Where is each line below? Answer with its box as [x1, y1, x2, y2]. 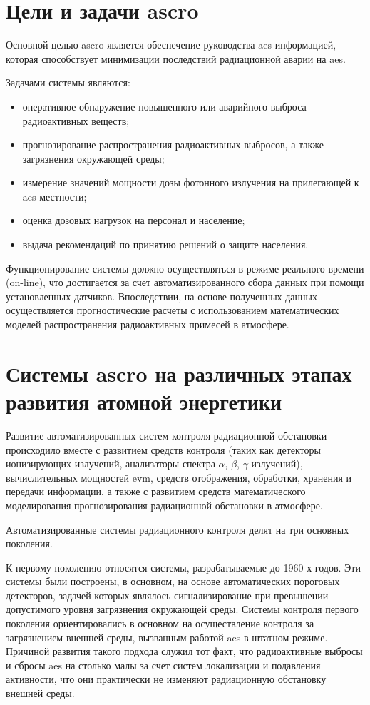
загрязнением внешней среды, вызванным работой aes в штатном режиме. [6, 629, 328, 644]
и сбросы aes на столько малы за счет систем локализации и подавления [6, 657, 321, 672]
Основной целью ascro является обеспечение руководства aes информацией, [6, 37, 336, 52]
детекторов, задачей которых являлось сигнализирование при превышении [6, 587, 329, 602]
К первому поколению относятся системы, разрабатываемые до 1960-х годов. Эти [6, 559, 361, 574]
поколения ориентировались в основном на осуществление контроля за [6, 616, 314, 631]
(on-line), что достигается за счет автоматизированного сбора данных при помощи [6, 275, 364, 290]
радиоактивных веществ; [22, 113, 130, 128]
